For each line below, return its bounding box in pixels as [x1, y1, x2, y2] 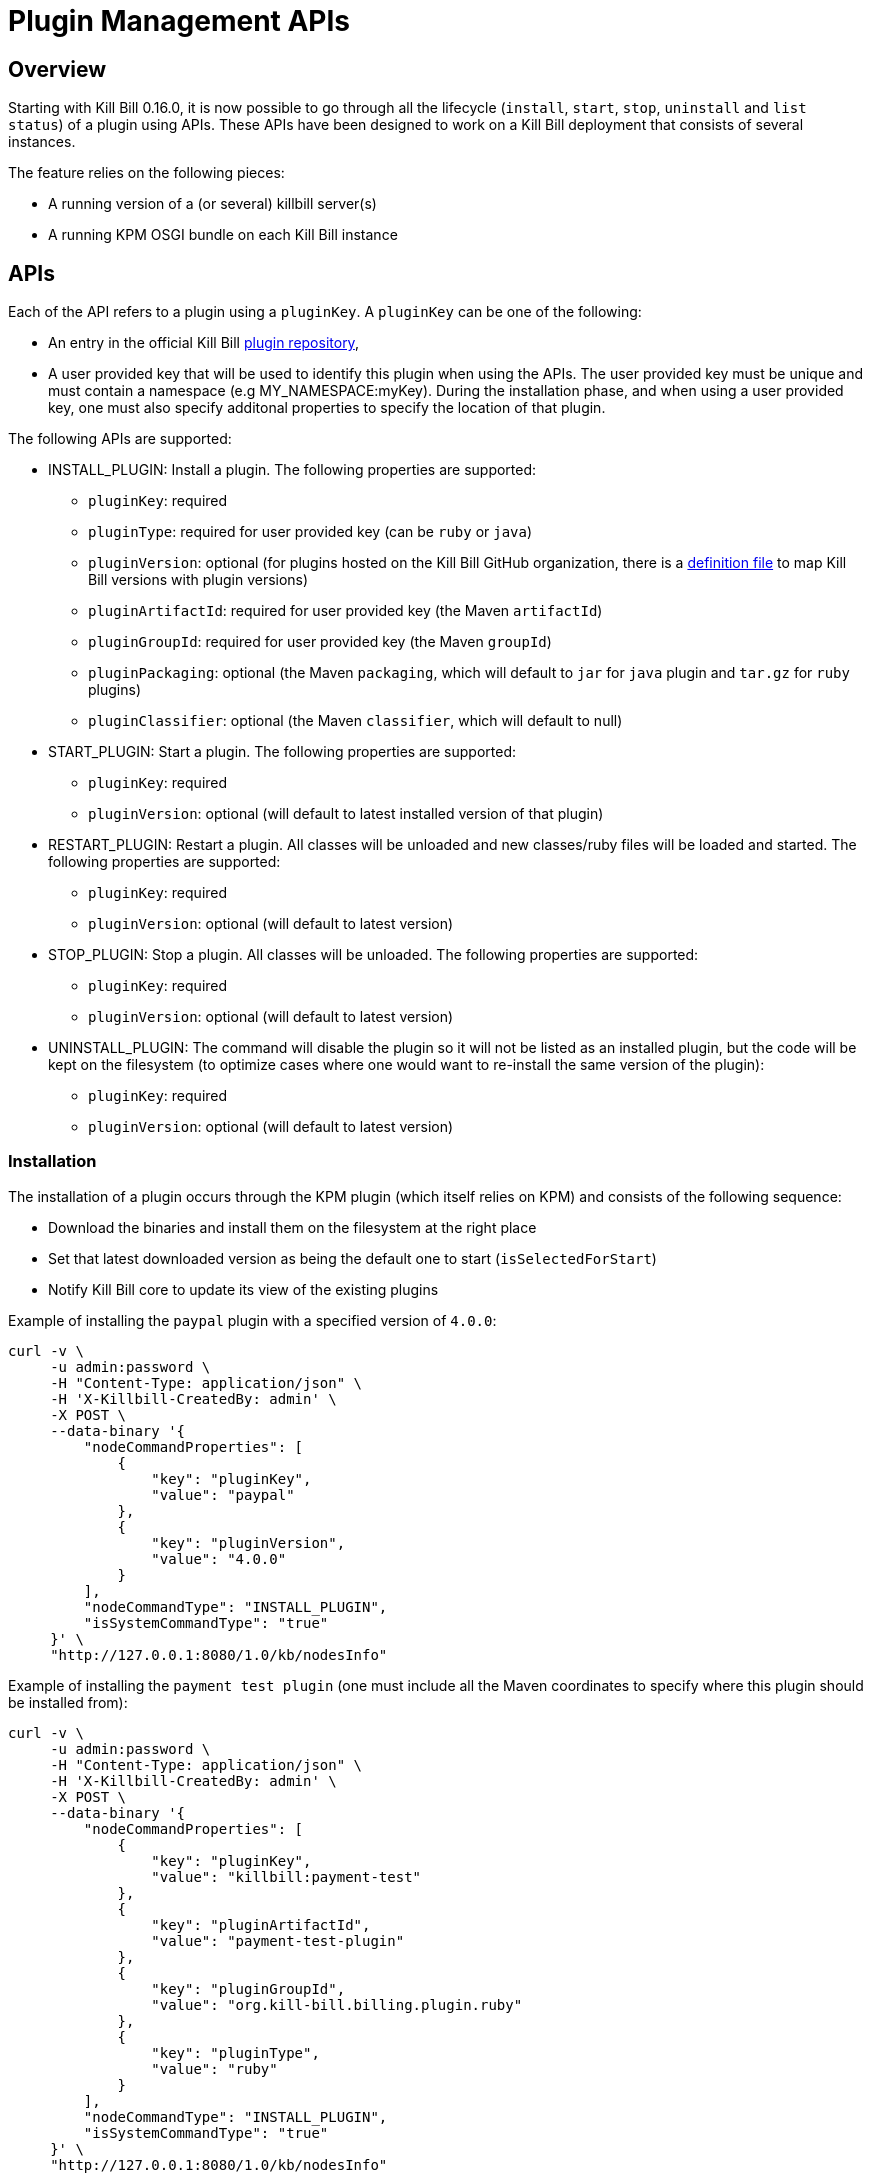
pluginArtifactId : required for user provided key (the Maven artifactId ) [88, 602, 603, 620]
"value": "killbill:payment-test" [151, 1868, 422, 1885]
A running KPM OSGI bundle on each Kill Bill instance [48, 226, 398, 244]
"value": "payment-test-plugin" [151, 1932, 405, 1949]
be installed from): [8, 1693, 128, 1711]
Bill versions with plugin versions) [88, 571, 309, 589]
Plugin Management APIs [8, 4, 351, 38]
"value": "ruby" [151, 2060, 278, 2077]
